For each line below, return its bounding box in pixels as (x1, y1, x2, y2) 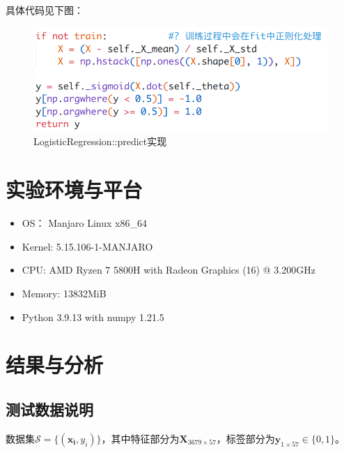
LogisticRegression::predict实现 (33, 134, 167, 149)
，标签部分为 (216, 431, 275, 445)
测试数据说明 (6, 398, 93, 419)
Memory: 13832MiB (22, 285, 107, 300)
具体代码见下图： (6, 3, 84, 17)
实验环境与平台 (6, 175, 143, 204)
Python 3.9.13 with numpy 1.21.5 (22, 309, 164, 324)
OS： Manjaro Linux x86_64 (22, 216, 147, 230)
